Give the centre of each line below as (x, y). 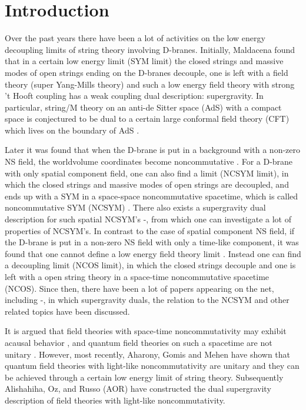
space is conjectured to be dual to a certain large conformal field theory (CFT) (147, 119)
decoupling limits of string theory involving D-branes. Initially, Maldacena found (150, 49)
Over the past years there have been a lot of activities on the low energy (135, 38)
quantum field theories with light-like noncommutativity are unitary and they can (152, 366)
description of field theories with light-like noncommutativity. (115, 400)
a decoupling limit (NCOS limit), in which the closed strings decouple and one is (150, 265)
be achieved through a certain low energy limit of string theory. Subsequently (144, 377)
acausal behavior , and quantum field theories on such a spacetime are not (139, 342)
